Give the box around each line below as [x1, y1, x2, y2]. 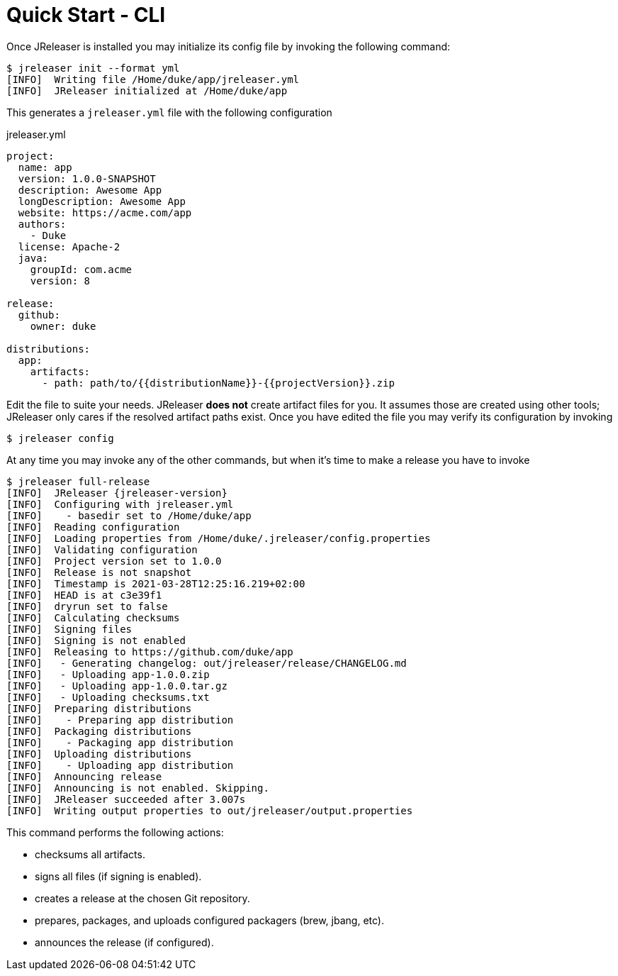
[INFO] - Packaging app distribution [6, 736, 234, 748]
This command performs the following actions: [6, 826, 224, 838]
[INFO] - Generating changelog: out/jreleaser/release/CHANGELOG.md [6, 657, 407, 669]
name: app [18, 161, 72, 173]
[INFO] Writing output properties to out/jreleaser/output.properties [6, 804, 413, 816]
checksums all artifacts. [35, 848, 145, 860]
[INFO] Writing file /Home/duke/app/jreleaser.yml [6, 73, 300, 85]
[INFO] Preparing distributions [6, 702, 192, 714]
